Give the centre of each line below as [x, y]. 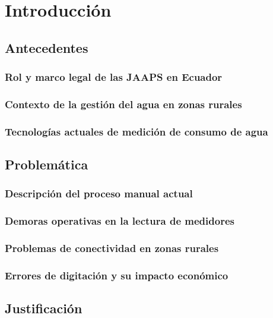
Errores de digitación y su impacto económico [117, 275]
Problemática [47, 164]
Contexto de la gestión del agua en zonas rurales [123, 104]
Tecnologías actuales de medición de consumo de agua [136, 131]
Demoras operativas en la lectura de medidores [120, 221]
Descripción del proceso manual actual [99, 193]
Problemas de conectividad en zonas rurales [112, 248]
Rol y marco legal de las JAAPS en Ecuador [114, 77]
